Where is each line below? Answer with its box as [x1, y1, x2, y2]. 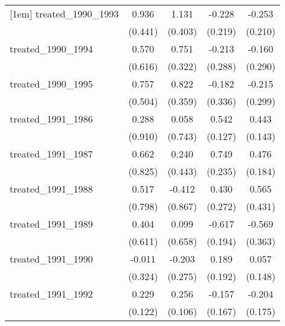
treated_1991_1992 [10, 287, 93, 301]
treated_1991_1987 [10, 147, 93, 161]
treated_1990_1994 [10, 42, 93, 56]
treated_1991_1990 [10, 252, 93, 266]
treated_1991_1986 [10, 112, 93, 126]
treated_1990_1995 [10, 77, 93, 91]
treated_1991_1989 [10, 217, 93, 231]
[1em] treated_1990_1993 [10, 7, 119, 21]
